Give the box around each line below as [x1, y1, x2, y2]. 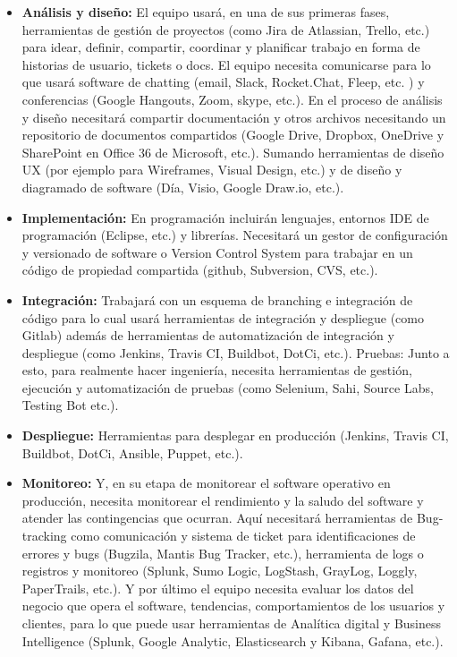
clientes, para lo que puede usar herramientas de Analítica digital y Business [21, 614, 442, 632]
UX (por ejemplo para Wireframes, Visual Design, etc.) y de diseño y [21, 160, 402, 179]
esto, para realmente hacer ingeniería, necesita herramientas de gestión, [21, 361, 412, 380]
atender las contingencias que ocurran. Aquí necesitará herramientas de [21, 508, 413, 527]
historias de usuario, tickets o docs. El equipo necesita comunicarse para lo [21, 55, 431, 73]
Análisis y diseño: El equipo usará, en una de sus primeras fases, [21, 3, 390, 21]
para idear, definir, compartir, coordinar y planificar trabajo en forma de [21, 38, 420, 56]
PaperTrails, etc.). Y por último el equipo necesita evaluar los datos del [21, 578, 414, 597]
